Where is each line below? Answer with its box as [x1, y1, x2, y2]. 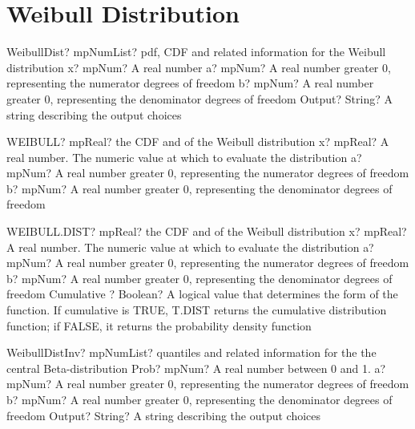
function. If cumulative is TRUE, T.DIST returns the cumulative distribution [6, 302, 387, 318]
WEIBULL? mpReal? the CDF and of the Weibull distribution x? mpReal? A [6, 133, 389, 150]
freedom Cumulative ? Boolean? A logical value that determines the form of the [6, 285, 398, 302]
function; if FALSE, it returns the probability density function [6, 317, 312, 334]
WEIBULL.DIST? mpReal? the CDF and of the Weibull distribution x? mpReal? [6, 223, 407, 240]
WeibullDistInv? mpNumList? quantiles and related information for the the [6, 344, 377, 361]
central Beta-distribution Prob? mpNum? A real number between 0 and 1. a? [6, 359, 386, 376]
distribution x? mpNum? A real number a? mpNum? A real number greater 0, [6, 59, 391, 75]
